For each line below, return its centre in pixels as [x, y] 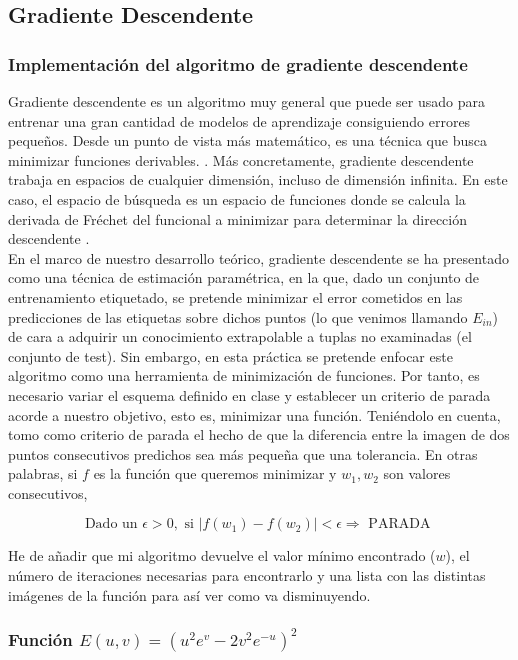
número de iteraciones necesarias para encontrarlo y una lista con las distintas [247, 575]
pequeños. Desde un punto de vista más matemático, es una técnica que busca [247, 140]
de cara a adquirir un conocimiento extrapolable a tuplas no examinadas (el [240, 336]
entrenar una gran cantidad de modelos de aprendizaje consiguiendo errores [239, 120]
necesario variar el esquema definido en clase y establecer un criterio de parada [249, 394]
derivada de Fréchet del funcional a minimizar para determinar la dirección [237, 218]
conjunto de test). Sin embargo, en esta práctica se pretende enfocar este [230, 355]
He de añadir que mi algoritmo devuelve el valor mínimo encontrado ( [222, 555]
